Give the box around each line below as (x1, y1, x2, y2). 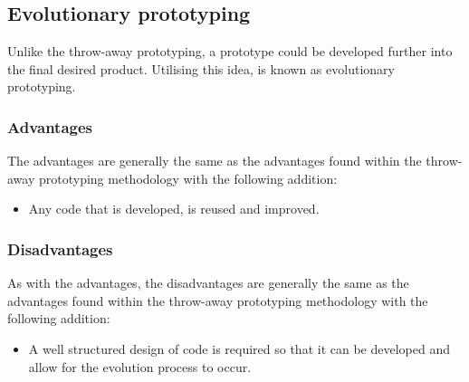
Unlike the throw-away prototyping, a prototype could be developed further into (7, 42, 453, 61)
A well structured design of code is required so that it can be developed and (28, 339, 450, 358)
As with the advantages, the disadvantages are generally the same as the (7, 273, 409, 292)
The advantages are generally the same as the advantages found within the (7, 151, 422, 170)
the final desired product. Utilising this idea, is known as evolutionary (7, 59, 395, 78)
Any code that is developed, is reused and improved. (28, 199, 320, 218)
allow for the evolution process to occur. (28, 357, 252, 376)
